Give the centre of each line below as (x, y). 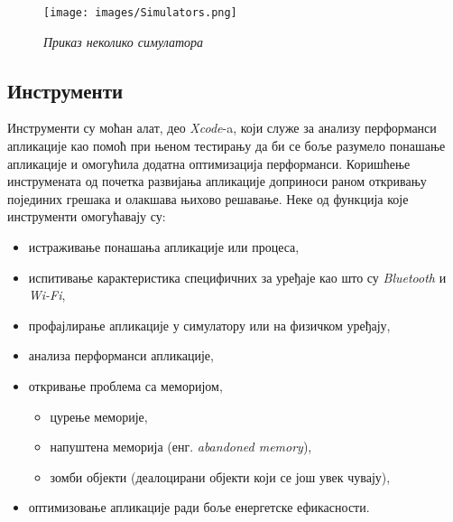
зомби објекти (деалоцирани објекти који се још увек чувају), (220, 476)
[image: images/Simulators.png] (140, 13)
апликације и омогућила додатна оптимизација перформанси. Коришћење (209, 163)
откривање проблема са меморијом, (125, 385)
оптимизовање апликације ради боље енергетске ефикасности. (199, 507)
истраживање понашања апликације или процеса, (164, 247)
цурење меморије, (99, 416)
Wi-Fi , (47, 295)
